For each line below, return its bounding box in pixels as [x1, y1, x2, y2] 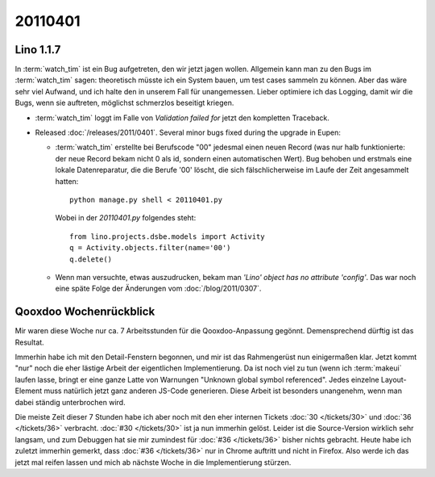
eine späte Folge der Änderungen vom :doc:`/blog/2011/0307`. [55, 283, 262, 294]
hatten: [55, 176, 79, 186]
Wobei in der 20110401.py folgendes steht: [55, 213, 197, 223]
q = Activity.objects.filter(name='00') [69, 243, 231, 253]
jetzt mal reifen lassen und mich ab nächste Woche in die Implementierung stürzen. [14, 457, 292, 467]
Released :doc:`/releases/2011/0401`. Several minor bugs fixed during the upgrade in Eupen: [35, 128, 342, 137]
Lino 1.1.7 [14, 43, 61, 56]
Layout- [380, 374, 407, 384]
